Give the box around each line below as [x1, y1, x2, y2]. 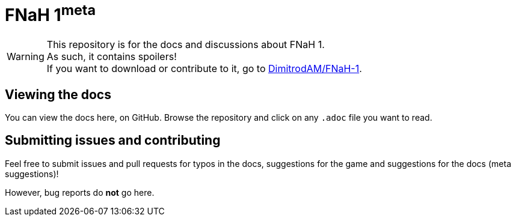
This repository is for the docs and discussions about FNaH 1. [46, 38, 325, 51]
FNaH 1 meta [5, 1, 96, 26]
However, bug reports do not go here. [5, 187, 155, 198]
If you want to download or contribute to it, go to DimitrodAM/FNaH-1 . [46, 62, 362, 75]
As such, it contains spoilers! [46, 50, 177, 63]
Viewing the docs [5, 86, 111, 102]
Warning [7, 50, 45, 63]
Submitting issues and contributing [5, 133, 221, 148]
